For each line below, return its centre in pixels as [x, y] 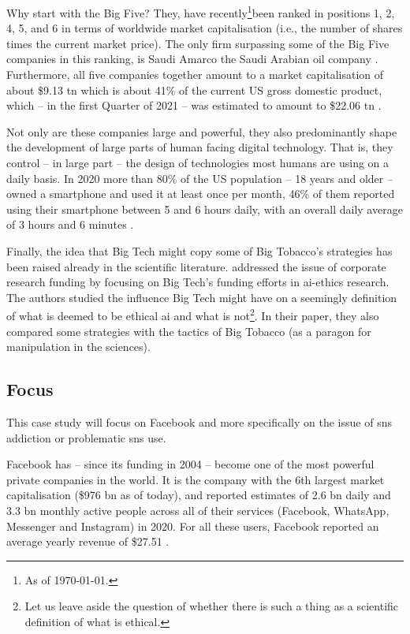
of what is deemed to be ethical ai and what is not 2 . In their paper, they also [193, 314]
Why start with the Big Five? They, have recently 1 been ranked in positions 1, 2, [201, 11]
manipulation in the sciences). [78, 347]
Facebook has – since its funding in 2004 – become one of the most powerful [190, 464]
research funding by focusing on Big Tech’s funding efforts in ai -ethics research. [198, 282]
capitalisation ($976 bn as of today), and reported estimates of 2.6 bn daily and [199, 495]
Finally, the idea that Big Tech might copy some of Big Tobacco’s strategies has [199, 250]
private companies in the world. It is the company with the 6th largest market [196, 479]
